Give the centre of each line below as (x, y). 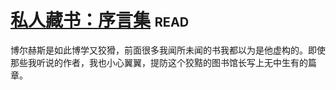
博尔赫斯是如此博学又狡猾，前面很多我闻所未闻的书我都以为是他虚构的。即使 (168, 50)
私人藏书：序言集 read (100, 20)
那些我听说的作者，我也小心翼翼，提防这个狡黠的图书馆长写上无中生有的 (159, 62)
